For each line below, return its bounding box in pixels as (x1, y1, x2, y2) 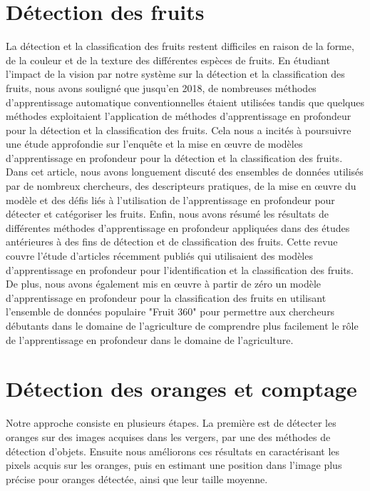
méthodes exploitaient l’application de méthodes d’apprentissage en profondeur (6, 108, 351, 123)
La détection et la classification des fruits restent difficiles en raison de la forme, (6, 39, 354, 54)
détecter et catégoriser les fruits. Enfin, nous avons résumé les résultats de (6, 206, 329, 221)
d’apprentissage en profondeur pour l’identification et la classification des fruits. (6, 262, 354, 277)
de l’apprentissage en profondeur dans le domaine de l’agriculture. (6, 332, 294, 347)
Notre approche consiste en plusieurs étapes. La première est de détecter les (6, 415, 336, 430)
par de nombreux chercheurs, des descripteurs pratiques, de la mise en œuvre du (6, 178, 356, 193)
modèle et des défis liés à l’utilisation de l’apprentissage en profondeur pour (6, 192, 335, 207)
